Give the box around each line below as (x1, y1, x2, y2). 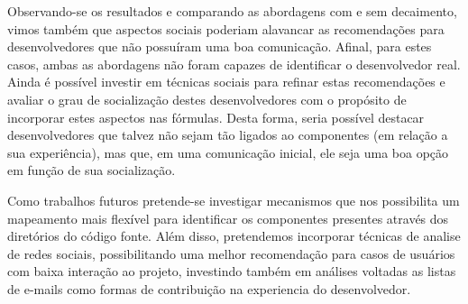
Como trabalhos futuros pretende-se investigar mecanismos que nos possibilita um (7, 190, 460, 209)
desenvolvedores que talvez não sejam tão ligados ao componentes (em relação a (7, 125, 448, 144)
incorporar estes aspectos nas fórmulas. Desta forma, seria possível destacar (7, 107, 425, 126)
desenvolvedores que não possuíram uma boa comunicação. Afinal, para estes (7, 37, 432, 56)
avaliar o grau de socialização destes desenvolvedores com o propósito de (7, 89, 407, 108)
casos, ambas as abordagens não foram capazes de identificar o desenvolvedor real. (7, 54, 461, 73)
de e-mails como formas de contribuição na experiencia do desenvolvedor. (7, 279, 411, 298)
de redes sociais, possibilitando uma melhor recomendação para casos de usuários (7, 244, 455, 263)
